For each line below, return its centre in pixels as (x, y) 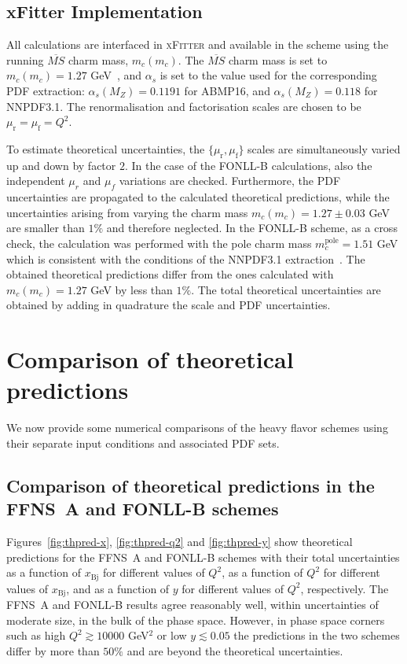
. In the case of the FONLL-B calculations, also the (248, 165)
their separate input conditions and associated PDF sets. (143, 443)
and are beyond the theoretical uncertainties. (235, 650)
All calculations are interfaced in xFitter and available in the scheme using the (198, 44)
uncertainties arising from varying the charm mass (127, 212)
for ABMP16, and (227, 90)
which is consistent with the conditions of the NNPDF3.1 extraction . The (186, 258)
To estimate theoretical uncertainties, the (106, 148)
